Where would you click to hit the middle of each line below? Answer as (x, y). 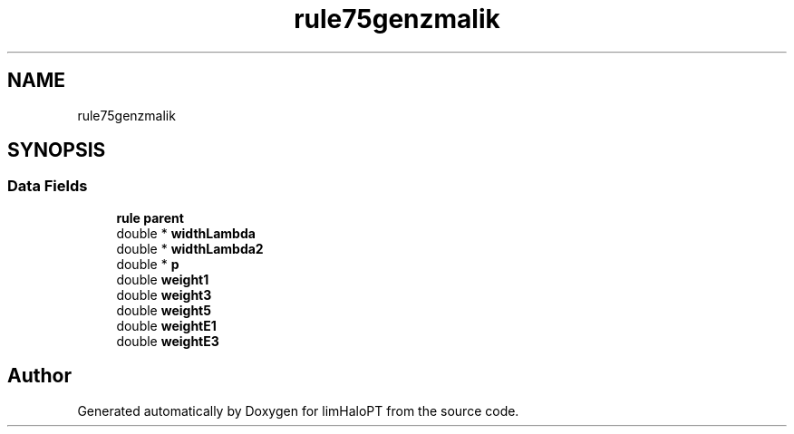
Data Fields (48, 186)
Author (39, 376)
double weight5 (164, 310)
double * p (148, 264)
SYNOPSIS (57, 150)
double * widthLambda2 (190, 248)
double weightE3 (168, 341)
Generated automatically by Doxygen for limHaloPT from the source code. (298, 410)
